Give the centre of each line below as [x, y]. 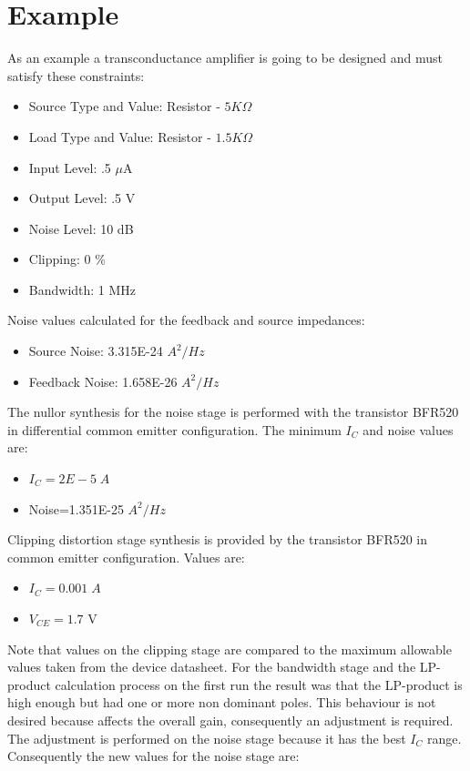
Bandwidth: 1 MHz [82, 289]
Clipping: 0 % [67, 259]
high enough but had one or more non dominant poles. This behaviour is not [222, 702]
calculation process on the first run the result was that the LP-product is [259, 684]
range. [444, 738]
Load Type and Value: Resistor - [120, 136]
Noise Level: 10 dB [81, 228]
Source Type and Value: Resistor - [124, 106]
